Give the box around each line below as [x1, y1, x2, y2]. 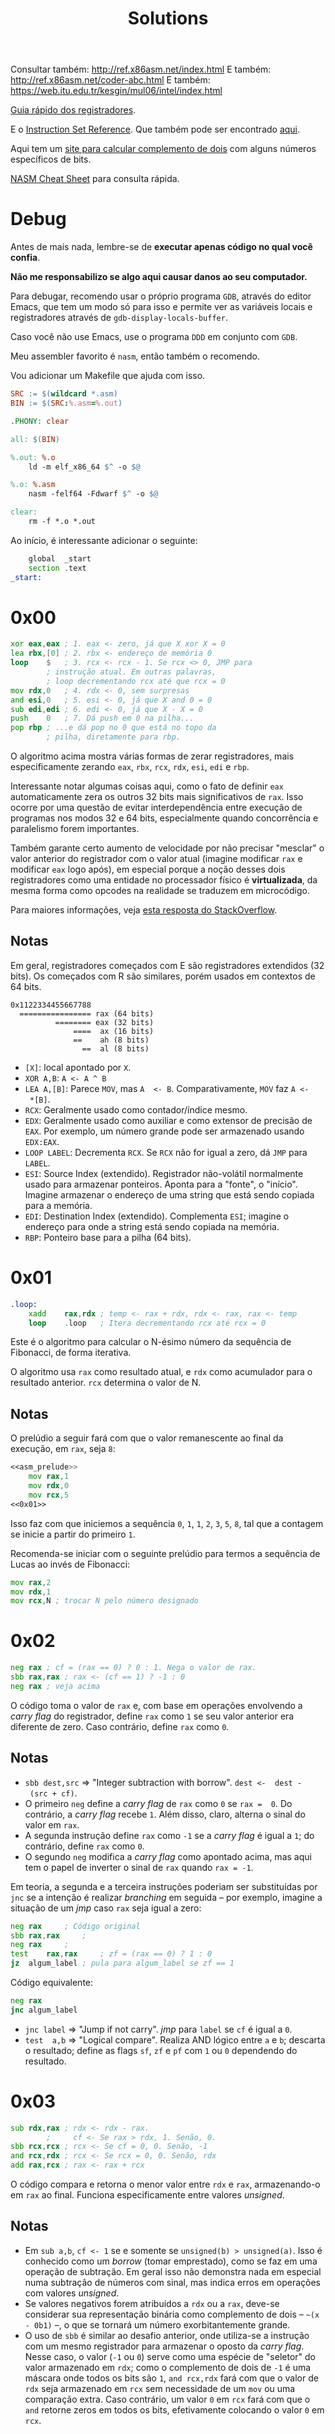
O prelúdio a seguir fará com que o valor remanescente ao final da [10, 1432, 284, 1444]
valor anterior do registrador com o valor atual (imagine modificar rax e [10, 853, 303, 865]
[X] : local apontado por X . [24, 1061, 132, 1073]
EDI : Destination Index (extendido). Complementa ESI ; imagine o [24, 1210, 290, 1222]
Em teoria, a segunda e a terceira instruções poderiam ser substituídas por [10, 1880, 318, 1892]
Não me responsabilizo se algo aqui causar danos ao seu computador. [10, 271, 308, 283]
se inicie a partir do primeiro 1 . [10, 1528, 136, 1540]
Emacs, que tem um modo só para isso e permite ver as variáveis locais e [10, 301, 313, 313]
